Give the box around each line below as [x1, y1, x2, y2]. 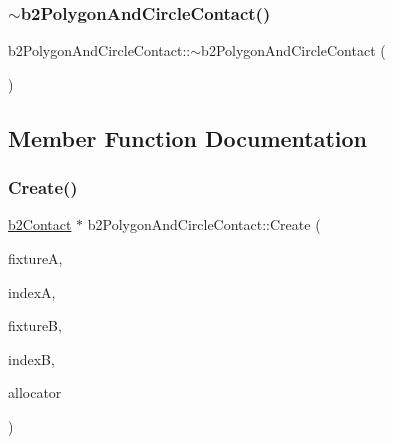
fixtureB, [8, 315, 62, 336]
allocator [8, 382, 62, 403]
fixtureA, [8, 248, 63, 268]
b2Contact [8, 214, 72, 235]
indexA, [8, 281, 56, 302]
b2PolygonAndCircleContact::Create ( [87, 214, 321, 235]
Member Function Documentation [8, 122, 368, 153]
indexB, [8, 348, 55, 369]
